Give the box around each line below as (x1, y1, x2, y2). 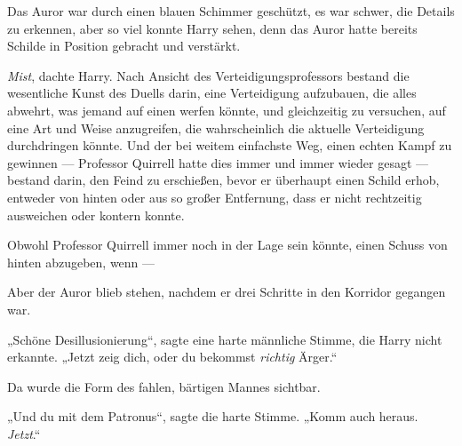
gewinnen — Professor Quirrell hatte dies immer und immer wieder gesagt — (7, 153, 429, 171)
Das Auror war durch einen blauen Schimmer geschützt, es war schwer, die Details (7, 2, 455, 20)
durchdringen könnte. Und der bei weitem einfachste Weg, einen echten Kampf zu (7, 136, 452, 155)
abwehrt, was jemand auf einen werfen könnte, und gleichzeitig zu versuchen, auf (7, 100, 446, 119)
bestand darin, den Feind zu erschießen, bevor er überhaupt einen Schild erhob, (7, 171, 440, 189)
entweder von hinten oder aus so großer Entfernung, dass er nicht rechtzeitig (7, 187, 422, 206)
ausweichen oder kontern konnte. (7, 205, 185, 224)
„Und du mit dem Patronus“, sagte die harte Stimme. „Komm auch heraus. (7, 407, 418, 426)
